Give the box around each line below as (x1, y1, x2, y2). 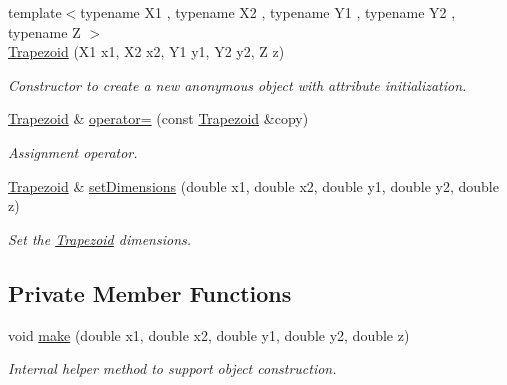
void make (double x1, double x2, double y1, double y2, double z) (8, 324, 410, 345)
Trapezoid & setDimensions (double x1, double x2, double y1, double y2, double (8, 175, 499, 196)
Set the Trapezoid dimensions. (8, 228, 192, 249)
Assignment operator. (8, 141, 138, 162)
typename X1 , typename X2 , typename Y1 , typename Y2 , (80, 2, 456, 22)
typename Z (8, 21, 81, 42)
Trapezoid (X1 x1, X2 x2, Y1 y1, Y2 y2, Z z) (8, 41, 285, 62)
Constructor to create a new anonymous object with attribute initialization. (8, 74, 467, 95)
